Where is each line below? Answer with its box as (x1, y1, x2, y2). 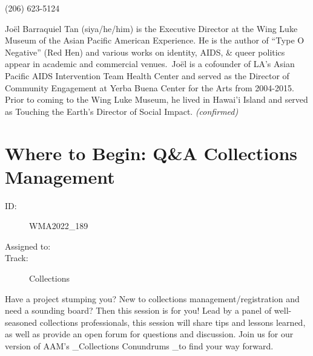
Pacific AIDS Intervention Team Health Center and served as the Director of (5, 69, 289, 82)
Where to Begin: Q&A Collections (5, 140, 298, 165)
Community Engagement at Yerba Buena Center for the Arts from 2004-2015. (5, 81, 294, 94)
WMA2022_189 (29, 219, 88, 232)
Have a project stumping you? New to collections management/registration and (5, 292, 300, 305)
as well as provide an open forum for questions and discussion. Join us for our (5, 328, 294, 340)
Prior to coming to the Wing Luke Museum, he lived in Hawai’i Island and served (5, 93, 308, 106)
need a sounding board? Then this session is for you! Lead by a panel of (5, 304, 272, 317)
